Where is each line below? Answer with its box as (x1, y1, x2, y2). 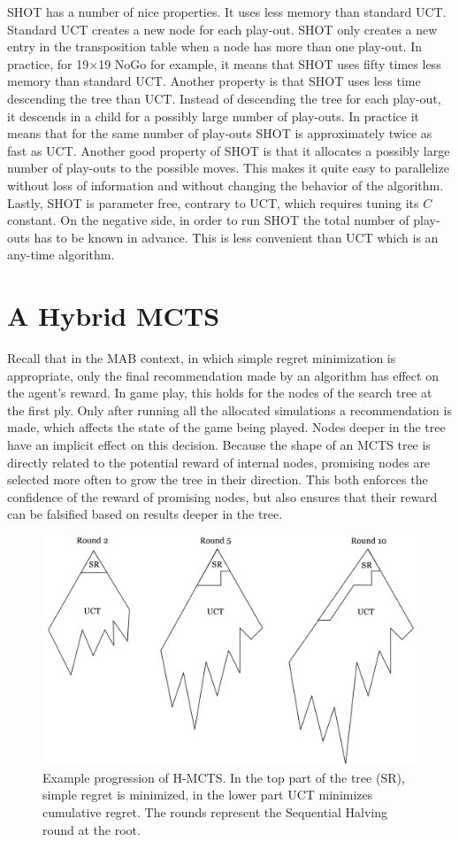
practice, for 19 (7, 54, 89, 73)
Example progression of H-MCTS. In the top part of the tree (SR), (42, 768, 405, 786)
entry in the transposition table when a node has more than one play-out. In (7, 37, 422, 56)
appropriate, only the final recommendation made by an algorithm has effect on (7, 366, 439, 384)
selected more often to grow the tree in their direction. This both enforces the (7, 470, 428, 489)
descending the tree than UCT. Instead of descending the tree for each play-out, (7, 89, 441, 107)
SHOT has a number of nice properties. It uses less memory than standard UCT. (7, 3, 447, 20)
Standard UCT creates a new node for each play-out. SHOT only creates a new (7, 19, 438, 38)
